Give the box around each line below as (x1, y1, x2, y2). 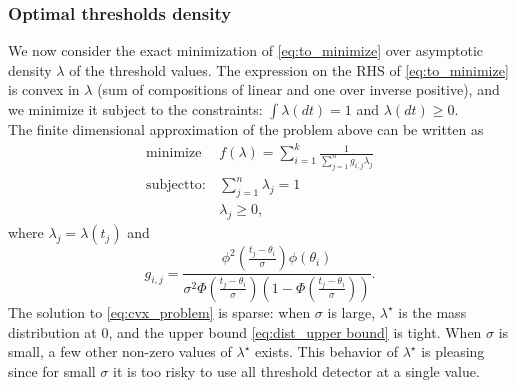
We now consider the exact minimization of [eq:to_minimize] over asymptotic (8, 40, 484, 61)
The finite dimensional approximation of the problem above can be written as (8, 119, 484, 139)
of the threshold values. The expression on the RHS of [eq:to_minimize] (69, 59, 509, 80)
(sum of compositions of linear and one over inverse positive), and (97, 79, 500, 100)
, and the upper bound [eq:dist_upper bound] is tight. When (108, 321, 482, 342)
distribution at (8, 321, 97, 342)
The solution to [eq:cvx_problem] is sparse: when (8, 301, 311, 322)
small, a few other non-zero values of (8, 341, 232, 362)
